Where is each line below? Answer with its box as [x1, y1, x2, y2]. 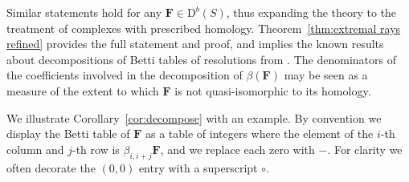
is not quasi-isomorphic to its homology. [174, 82, 371, 99]
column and [6, 140, 64, 157]
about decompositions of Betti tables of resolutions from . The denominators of [6, 51, 396, 67]
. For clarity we [327, 140, 403, 157]
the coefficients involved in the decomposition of [6, 67, 243, 83]
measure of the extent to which [6, 82, 159, 99]
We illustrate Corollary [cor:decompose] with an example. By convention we [6, 109, 382, 126]
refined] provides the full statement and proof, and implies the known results [6, 35, 384, 52]
